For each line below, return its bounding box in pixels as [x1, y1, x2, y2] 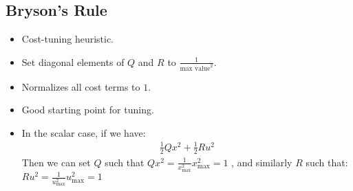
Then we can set [21, 155, 91, 169]
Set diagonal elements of [21, 54, 125, 69]
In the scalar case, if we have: [21, 125, 146, 139]
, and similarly [231, 155, 292, 169]
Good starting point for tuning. [21, 102, 154, 117]
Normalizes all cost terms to [21, 79, 140, 93]
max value [180, 65, 211, 72]
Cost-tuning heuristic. [21, 32, 114, 46]
